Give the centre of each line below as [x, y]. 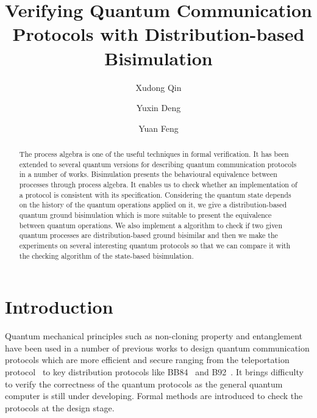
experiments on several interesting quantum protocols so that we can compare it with [155, 245]
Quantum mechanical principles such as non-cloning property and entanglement [154, 336]
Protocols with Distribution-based [158, 34]
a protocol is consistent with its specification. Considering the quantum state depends [155, 194]
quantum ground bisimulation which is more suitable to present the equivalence [145, 215]
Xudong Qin [158, 87]
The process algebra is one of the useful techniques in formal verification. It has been [154, 154]
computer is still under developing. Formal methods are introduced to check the [154, 396]
